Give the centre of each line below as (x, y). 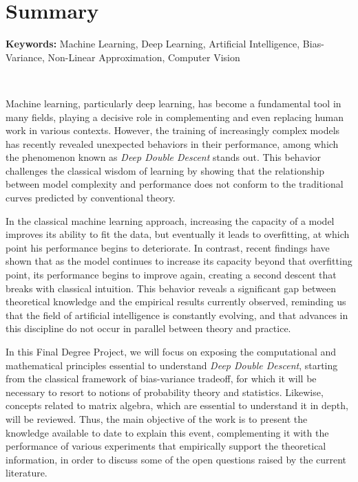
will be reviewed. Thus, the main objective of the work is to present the (157, 418)
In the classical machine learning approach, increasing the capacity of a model (170, 220)
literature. (27, 473)
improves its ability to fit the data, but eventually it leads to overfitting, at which (178, 234)
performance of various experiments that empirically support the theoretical (166, 446)
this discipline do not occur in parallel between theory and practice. (148, 328)
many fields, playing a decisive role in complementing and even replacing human (175, 117)
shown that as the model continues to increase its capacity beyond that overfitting (179, 261)
